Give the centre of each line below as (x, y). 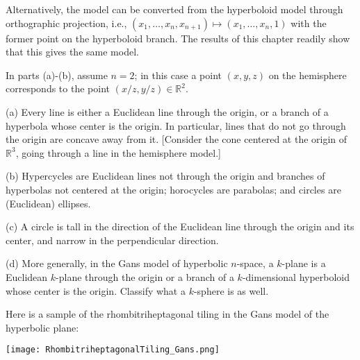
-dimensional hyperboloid (296, 276)
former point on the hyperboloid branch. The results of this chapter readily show (178, 38)
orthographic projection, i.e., (66, 23)
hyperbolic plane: (42, 327)
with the (309, 23)
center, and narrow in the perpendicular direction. (112, 240)
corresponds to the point (58, 88)
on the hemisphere (308, 75)
